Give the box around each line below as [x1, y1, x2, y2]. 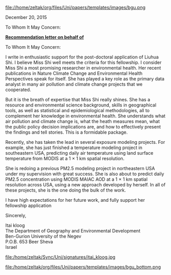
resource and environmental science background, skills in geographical [5, 102, 157, 108]
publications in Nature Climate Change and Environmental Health [5, 70, 143, 76]
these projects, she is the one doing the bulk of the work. [5, 187, 126, 193]
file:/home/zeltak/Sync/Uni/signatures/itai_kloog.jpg [5, 254, 116, 260]
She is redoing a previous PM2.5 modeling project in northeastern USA [5, 165, 155, 171]
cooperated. [5, 87, 31, 93]
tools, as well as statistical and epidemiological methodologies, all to [5, 108, 150, 113]
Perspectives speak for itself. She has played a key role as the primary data [5, 76, 165, 81]
